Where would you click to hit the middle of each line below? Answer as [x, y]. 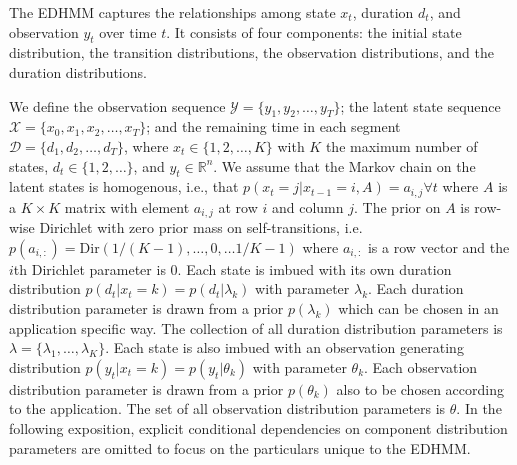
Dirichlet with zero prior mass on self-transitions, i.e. [201, 227]
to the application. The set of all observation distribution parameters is [227, 408]
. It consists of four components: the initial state [314, 31]
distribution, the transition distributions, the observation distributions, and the [252, 52]
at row [238, 206]
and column [307, 206]
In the [483, 408]
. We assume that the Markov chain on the [344, 165]
